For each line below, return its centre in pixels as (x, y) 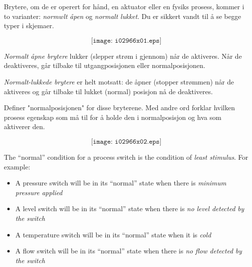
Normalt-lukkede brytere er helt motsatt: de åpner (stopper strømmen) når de (119, 81)
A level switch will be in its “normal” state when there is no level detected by (130, 209)
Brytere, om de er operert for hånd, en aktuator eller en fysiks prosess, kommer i (124, 6)
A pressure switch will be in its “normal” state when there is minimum (121, 183)
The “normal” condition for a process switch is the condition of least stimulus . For (126, 157)
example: (17, 166)
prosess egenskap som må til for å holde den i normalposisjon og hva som (113, 117)
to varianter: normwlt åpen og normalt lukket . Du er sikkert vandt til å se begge (123, 16)
